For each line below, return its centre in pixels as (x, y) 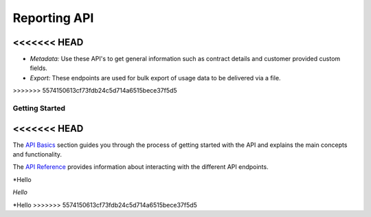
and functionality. (37, 155)
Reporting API (53, 18)
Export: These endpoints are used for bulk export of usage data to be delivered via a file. (155, 78)
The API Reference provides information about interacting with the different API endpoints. (140, 167)
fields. (39, 68)
